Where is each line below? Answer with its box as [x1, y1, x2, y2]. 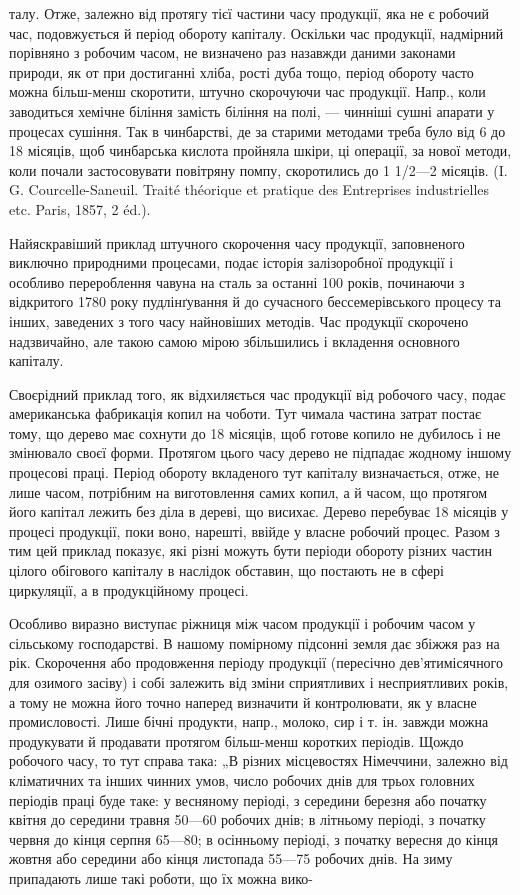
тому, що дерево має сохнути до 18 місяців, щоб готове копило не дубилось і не [9, 422, 501, 443]
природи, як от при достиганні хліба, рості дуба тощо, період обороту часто [9, 61, 474, 82]
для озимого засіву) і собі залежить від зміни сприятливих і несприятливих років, [9, 672, 509, 692]
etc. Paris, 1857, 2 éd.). [9, 198, 151, 219]
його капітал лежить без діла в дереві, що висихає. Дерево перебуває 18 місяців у [9, 501, 509, 522]
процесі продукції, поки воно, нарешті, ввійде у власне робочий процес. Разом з [9, 520, 500, 541]
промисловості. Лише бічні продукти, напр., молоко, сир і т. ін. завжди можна [9, 711, 489, 732]
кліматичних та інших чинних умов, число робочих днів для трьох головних [9, 769, 475, 790]
